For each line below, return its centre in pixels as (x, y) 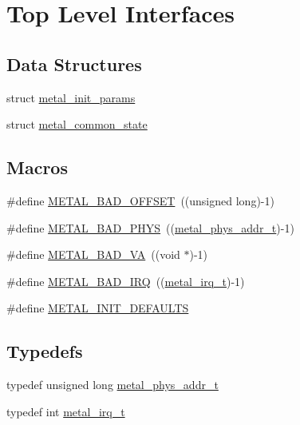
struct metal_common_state (77, 124)
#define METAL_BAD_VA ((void (93, 254)
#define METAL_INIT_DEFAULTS (98, 308)
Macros (37, 167)
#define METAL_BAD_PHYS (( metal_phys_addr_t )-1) (150, 227)
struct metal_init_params (71, 97)
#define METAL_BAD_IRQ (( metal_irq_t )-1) (126, 281)
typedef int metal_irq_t (66, 411)
